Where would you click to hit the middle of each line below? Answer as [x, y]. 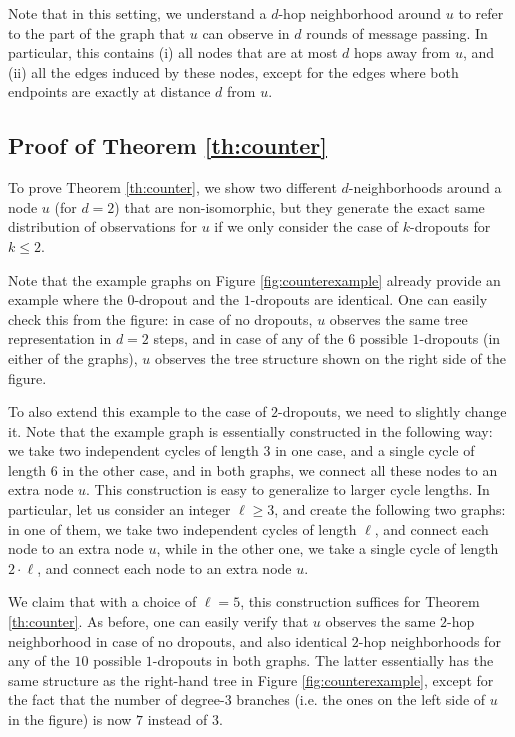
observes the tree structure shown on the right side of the [330, 357]
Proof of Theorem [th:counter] [168, 145]
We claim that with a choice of [102, 601]
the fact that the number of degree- [116, 699]
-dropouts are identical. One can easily [369, 299]
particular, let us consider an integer [119, 509]
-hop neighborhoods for [429, 640]
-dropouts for [450, 226]
